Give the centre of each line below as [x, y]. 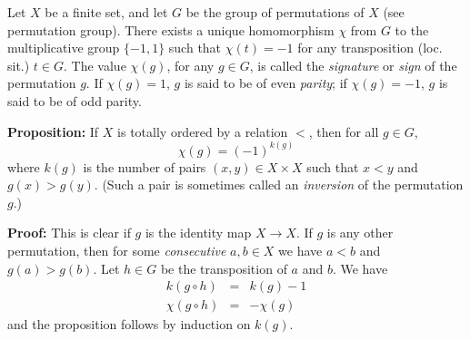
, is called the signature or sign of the [353, 65]
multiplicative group [64, 48]
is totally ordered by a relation [203, 131]
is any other [360, 233]
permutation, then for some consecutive [117, 250]
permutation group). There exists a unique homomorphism [171, 29]
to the [412, 29]
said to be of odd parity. [75, 100]
